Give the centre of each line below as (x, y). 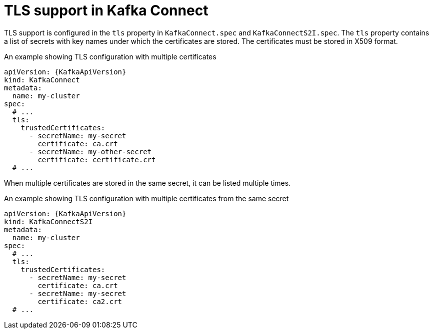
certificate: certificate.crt (97, 160)
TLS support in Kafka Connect (106, 10)
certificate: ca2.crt (80, 301)
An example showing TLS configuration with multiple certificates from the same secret (146, 198)
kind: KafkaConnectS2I (48, 221)
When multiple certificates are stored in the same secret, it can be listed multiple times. (147, 183)
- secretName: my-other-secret (90, 152)
